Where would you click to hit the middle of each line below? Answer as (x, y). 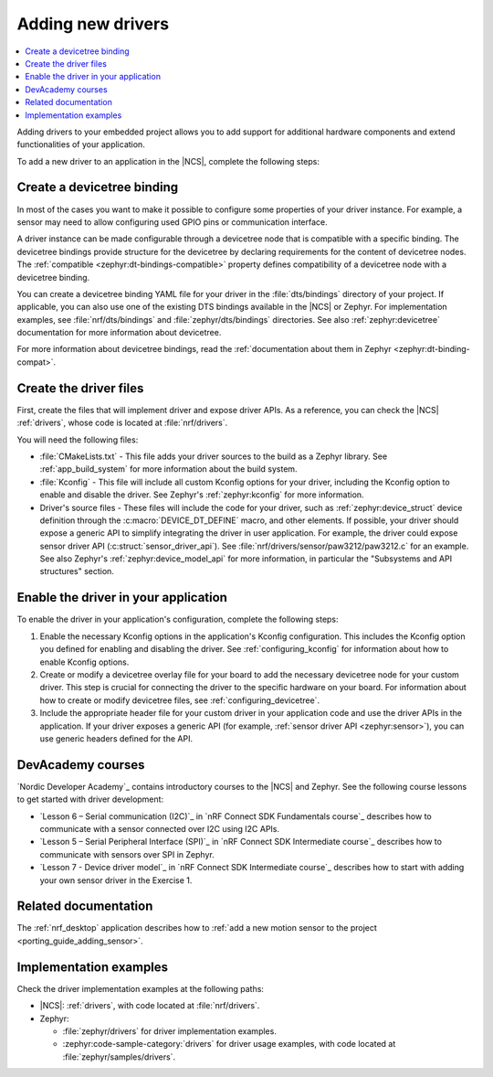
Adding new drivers (93, 24)
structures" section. (77, 571)
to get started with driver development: (90, 799)
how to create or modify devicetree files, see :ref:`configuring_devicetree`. (179, 700)
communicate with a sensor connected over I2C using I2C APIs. (160, 828)
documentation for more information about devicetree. (119, 333)
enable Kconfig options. (84, 662)
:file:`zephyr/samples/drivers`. (119, 1057)
